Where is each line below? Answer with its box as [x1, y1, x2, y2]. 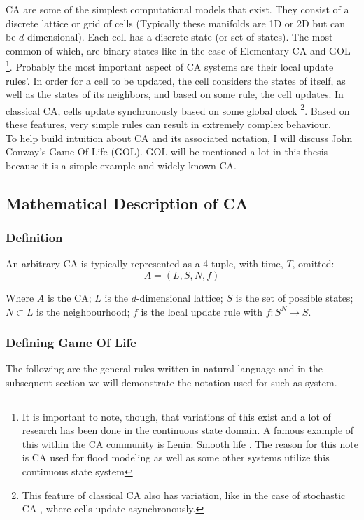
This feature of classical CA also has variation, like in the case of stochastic [22, 487, 346, 502]
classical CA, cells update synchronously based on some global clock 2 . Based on [6, 101, 350, 118]
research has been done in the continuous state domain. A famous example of [22, 423, 354, 437]
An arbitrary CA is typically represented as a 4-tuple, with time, [6, 256, 283, 271]
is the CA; [47, 290, 92, 305]
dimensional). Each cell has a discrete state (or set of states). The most [27, 29, 333, 44]
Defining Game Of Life [6, 334, 136, 351]
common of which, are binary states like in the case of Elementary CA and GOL [6, 43, 351, 57]
